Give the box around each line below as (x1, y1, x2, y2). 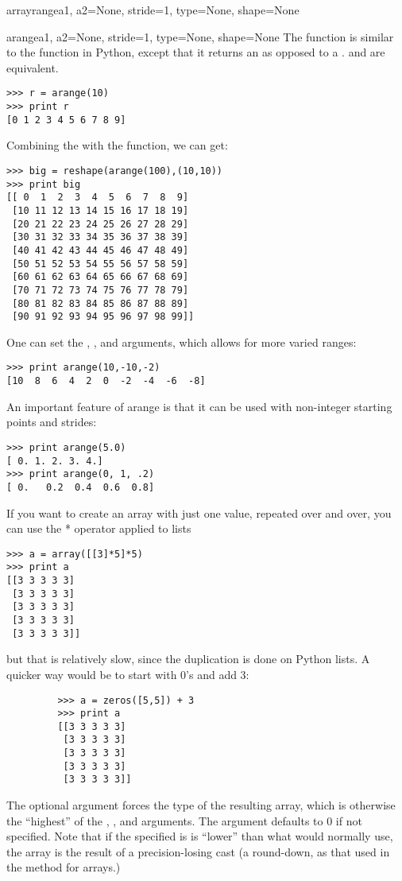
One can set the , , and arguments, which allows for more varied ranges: (6, 333, 357, 350)
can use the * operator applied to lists (6, 520, 191, 537)
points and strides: (6, 413, 97, 430)
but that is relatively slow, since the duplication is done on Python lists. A (6, 650, 370, 667)
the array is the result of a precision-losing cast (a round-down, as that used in (6, 843, 390, 860)
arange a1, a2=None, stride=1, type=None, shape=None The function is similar (6, 28, 394, 45)
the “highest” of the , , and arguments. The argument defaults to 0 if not (6, 812, 362, 829)
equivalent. (6, 59, 59, 76)
